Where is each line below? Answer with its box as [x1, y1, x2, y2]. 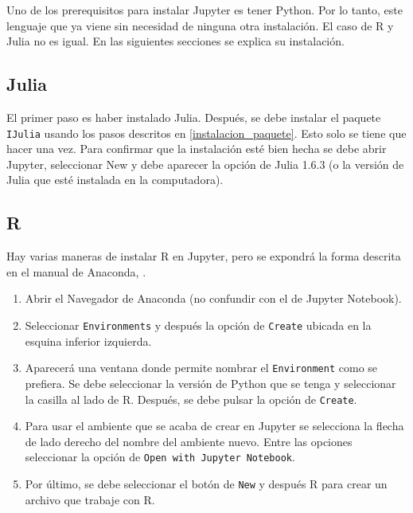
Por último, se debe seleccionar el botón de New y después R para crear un [25, 476, 388, 491]
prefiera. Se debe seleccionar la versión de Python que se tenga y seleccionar [25, 374, 396, 391]
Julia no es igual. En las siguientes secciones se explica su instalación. [6, 33, 345, 49]
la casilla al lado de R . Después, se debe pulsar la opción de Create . [25, 390, 357, 407]
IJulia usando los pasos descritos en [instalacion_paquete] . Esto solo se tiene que [6, 124, 407, 141]
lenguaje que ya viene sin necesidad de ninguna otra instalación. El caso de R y [6, 17, 394, 33]
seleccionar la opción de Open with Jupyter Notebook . [25, 448, 295, 465]
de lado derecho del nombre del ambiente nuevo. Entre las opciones [25, 433, 353, 449]
